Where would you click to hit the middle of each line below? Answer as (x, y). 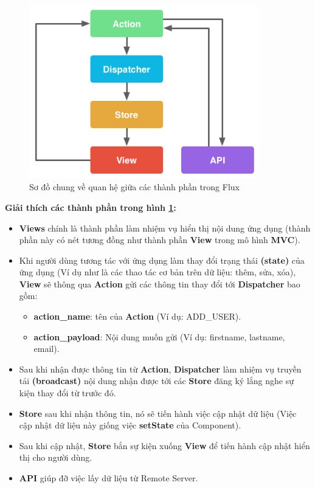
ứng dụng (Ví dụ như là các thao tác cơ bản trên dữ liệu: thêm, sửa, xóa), (157, 272)
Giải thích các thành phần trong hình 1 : (91, 207)
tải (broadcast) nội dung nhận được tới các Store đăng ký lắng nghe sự (156, 381)
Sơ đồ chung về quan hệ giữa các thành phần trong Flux (134, 187)
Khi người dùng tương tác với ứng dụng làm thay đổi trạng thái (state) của (162, 260)
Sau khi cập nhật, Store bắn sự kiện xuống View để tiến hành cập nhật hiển (164, 445)
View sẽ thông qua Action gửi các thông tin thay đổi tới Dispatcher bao (160, 284)
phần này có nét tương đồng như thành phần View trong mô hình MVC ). (160, 240)
